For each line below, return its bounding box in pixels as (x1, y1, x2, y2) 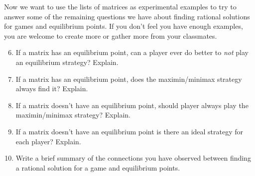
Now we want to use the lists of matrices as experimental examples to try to (4, 1, 237, 11)
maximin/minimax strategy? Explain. (15, 110, 130, 120)
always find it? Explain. (15, 83, 88, 94)
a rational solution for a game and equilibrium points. (15, 162, 180, 173)
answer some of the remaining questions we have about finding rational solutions (4, 11, 250, 21)
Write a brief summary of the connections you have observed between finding (15, 153, 251, 163)
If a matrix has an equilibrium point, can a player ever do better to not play (15, 47, 249, 58)
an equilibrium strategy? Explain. (15, 57, 119, 67)
